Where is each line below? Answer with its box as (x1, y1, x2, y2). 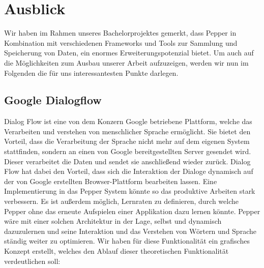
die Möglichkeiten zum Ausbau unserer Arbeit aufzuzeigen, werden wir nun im (4, 57, 249, 68)
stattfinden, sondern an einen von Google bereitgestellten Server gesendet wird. (4, 146, 251, 157)
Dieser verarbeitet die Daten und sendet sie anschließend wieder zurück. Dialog (4, 156, 251, 166)
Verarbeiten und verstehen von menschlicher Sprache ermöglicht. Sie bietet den (4, 126, 251, 136)
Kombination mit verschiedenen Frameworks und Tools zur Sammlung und (4, 37, 238, 48)
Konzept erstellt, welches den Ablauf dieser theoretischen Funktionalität (4, 246, 229, 256)
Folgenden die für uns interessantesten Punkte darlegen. (4, 67, 179, 78)
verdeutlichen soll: (4, 255, 61, 266)
